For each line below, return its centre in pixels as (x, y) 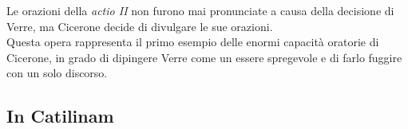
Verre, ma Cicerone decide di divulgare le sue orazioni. (140, 26)
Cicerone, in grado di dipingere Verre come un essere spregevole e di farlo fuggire (204, 57)
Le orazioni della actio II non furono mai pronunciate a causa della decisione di (200, 10)
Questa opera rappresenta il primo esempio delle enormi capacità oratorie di (193, 42)
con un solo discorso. (57, 73)
